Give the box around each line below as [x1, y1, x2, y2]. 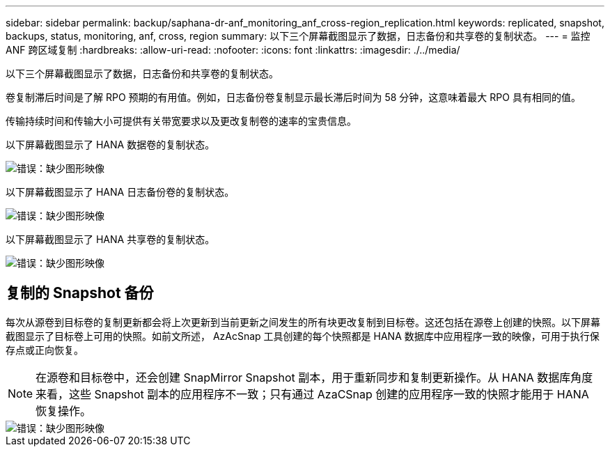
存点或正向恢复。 [6, 343, 84, 356]
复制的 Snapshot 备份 [6, 284, 154, 302]
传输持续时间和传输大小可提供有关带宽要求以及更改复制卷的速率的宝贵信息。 [6, 115, 357, 127]
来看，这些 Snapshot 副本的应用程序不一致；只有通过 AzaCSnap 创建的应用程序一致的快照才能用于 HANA [36, 387, 589, 401]
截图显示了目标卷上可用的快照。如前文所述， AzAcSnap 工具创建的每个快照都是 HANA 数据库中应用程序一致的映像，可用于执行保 [6, 329, 600, 342]
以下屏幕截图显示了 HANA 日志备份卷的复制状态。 [6, 186, 235, 198]
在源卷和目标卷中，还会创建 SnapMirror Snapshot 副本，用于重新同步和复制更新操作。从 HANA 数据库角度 [36, 370, 593, 384]
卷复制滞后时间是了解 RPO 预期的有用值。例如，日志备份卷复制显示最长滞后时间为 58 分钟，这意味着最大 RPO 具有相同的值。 [6, 91, 581, 103]
